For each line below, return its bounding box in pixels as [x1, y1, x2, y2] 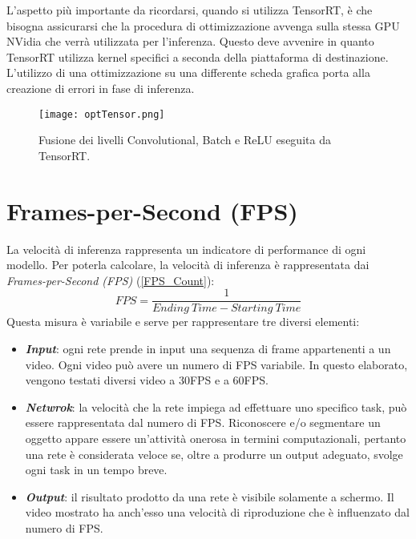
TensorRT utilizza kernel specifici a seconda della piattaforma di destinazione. [6, 48, 389, 65]
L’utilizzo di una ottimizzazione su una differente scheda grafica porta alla [6, 64, 370, 81]
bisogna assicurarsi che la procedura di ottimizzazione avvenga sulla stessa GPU [6, 17, 400, 34]
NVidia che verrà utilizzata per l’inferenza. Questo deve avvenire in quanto [6, 33, 374, 50]
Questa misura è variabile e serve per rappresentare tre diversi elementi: [6, 313, 360, 330]
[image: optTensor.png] [38, 108, 165, 120]
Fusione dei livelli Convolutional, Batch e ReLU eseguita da [38, 131, 331, 148]
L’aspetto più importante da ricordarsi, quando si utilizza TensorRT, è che [6, 2, 373, 18]
